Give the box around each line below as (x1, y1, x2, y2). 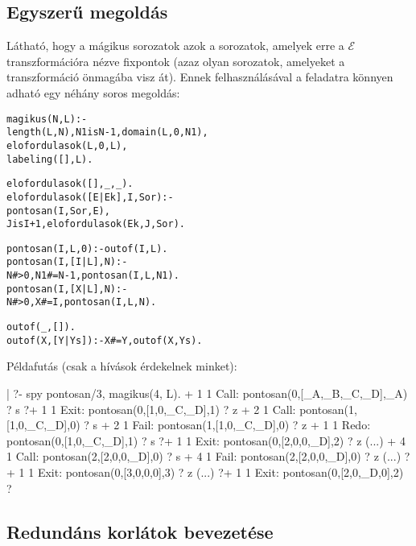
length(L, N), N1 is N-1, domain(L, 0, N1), (6, 126, 208, 139)
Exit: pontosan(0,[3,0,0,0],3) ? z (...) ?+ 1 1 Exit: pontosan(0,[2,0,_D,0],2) (37, 463, 404, 480)
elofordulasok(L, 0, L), (6, 139, 128, 151)
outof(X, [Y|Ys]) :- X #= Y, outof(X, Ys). (6, 334, 203, 346)
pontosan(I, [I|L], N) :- (6, 256, 128, 268)
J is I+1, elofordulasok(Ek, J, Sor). (6, 218, 185, 230)
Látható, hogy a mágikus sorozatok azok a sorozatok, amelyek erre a (6, 37, 344, 54)
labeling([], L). (6, 153, 93, 165)
